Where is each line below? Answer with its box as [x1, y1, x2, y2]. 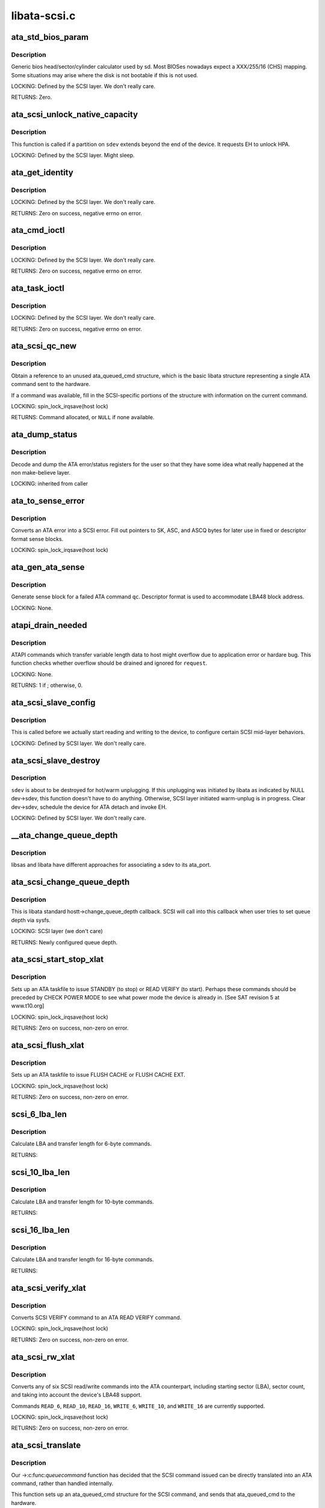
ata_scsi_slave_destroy [11, 755, 101, 765]
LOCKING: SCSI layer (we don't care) [11, 928, 103, 935]
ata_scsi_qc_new [11, 341, 77, 351]
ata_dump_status [11, 429, 78, 440]
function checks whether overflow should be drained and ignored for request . [11, 659, 208, 667]
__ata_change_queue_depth [11, 830, 118, 840]
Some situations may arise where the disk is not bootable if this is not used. [11, 71, 199, 78]
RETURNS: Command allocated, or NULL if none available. [11, 414, 155, 421]
